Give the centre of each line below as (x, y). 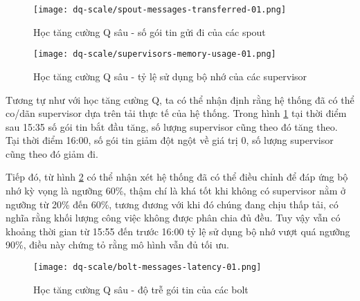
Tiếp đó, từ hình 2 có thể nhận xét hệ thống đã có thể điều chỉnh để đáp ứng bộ (177, 177)
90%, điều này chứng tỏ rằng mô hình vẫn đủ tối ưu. (117, 245)
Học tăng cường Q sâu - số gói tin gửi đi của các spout (150, 31)
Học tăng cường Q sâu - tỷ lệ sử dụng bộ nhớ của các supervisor (170, 76)
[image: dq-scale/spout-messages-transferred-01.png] (160, 10)
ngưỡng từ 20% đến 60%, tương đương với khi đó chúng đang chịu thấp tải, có (172, 204)
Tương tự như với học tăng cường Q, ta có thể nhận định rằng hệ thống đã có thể (180, 99)
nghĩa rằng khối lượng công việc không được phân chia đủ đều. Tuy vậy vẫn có (173, 218)
